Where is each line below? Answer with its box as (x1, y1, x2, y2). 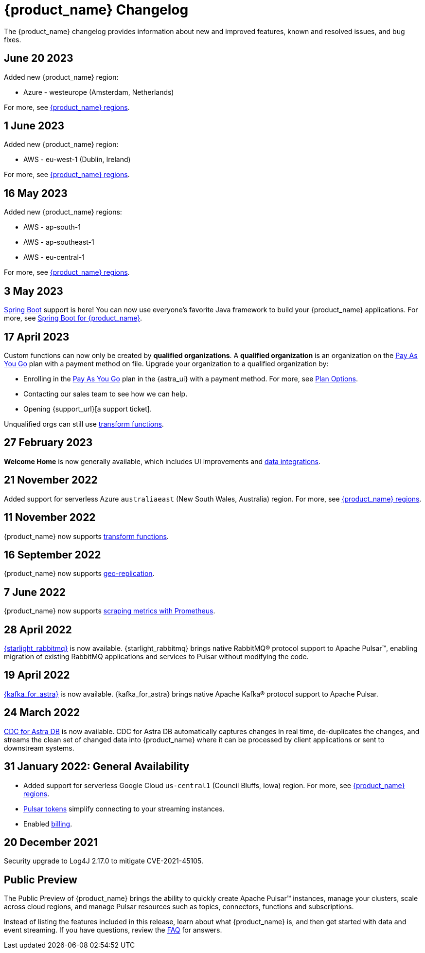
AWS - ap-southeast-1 (23, 238, 94, 247)
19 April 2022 (4, 669, 70, 682)
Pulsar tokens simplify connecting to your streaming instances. (23, 804, 225, 813)
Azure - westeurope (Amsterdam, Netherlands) (23, 88, 174, 96)
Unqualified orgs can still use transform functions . (4, 419, 164, 428)
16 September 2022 (4, 548, 101, 561)
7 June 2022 (4, 586, 66, 598)
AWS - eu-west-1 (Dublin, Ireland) (23, 155, 131, 164)
